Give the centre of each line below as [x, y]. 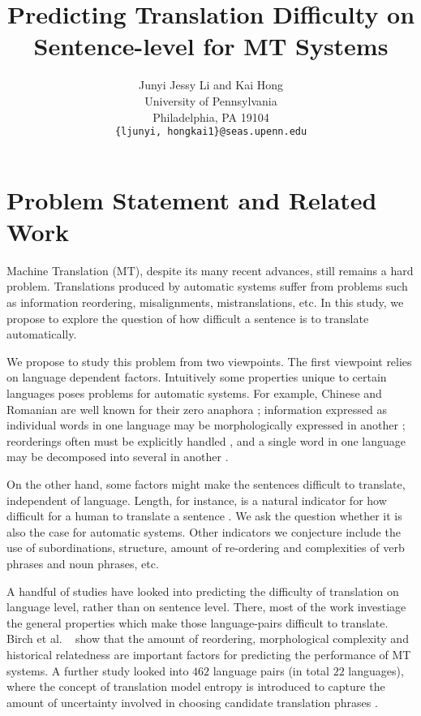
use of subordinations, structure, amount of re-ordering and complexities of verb [206, 548]
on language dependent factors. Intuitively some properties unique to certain [197, 377]
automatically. [42, 334]
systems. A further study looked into [98, 670]
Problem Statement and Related [192, 199]
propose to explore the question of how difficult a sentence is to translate [188, 318]
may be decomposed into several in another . [118, 457]
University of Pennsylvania [211, 100]
